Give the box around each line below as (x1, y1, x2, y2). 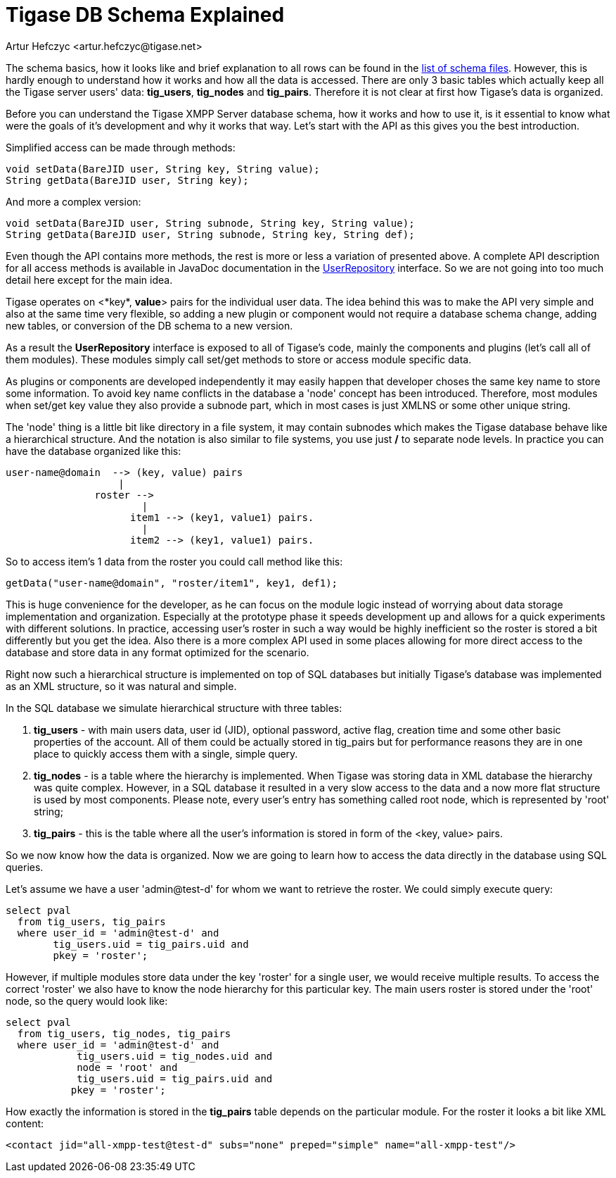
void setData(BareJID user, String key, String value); (6, 163, 320, 175)
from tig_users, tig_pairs (17, 915, 166, 927)
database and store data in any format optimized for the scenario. (6, 646, 309, 658)
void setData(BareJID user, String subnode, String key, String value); (6, 217, 415, 229)
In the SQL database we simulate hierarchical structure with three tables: (6, 701, 342, 714)
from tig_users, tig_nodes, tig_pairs (17, 1027, 231, 1039)
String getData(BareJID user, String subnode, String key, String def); (6, 228, 415, 240)
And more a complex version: (6, 195, 141, 208)
